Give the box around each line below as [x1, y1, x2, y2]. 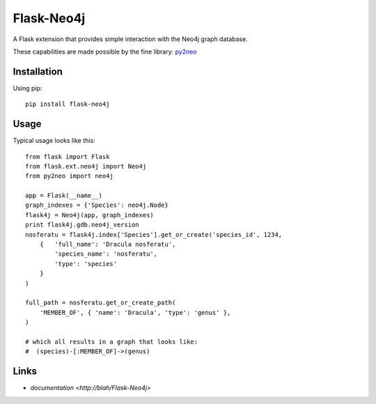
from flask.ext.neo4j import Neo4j [25, 162, 147, 170]
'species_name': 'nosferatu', [54, 250, 158, 258]
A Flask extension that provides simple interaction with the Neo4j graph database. [13, 35, 249, 43]
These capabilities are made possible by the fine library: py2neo [13, 47, 198, 56]
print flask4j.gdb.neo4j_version [25, 221, 139, 229]
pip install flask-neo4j [25, 100, 110, 108]
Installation [13, 65, 63, 77]
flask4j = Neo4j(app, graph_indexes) [25, 211, 155, 219]
